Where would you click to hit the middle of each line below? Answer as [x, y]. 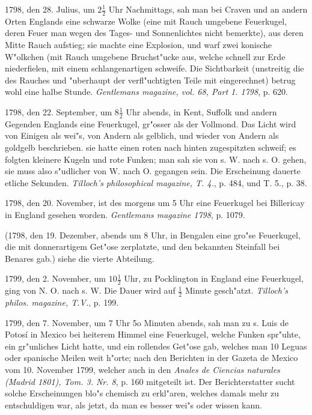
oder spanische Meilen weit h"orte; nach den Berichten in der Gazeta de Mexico [151, 358]
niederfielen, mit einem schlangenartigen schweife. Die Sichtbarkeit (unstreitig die [154, 68]
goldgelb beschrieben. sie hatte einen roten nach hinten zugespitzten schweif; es [151, 147]
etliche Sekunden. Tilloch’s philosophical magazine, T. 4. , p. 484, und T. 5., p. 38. [156, 182]
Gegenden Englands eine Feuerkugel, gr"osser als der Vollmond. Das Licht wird [151, 123]
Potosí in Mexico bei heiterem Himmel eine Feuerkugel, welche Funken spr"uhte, [153, 334]
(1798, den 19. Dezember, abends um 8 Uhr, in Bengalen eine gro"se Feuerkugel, [153, 235]
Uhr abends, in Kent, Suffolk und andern [201, 111]
